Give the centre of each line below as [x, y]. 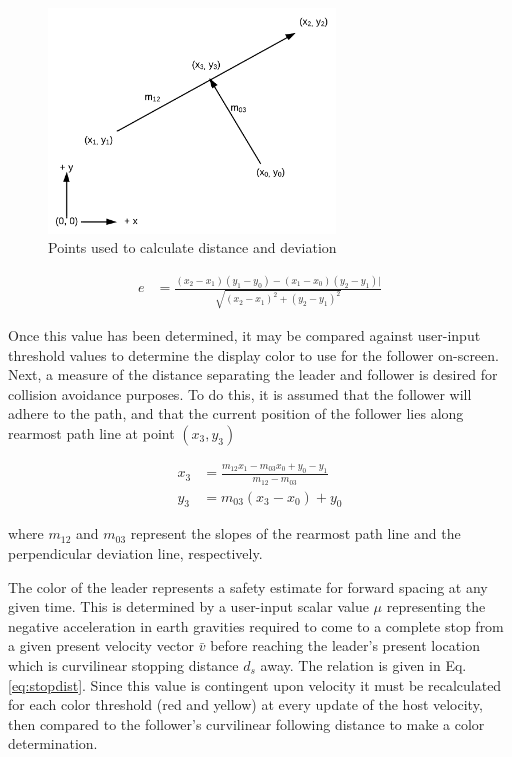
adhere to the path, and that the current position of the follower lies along [236, 413]
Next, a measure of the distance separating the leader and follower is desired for [253, 374]
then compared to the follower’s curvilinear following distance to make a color [246, 723]
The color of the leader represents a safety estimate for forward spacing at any [248, 586]
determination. [53, 743]
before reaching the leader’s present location [345, 645]
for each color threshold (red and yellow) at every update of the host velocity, [245, 704]
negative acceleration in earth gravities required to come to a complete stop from [256, 625]
